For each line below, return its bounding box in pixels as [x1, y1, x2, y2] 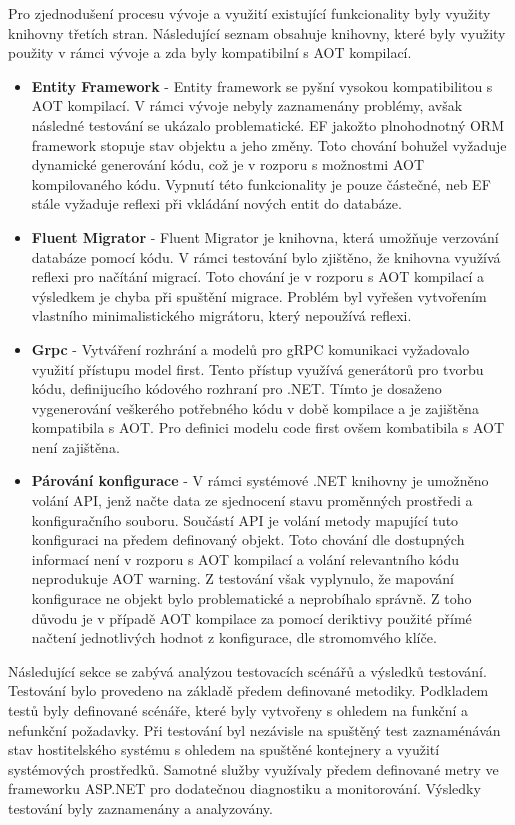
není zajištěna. [31, 436, 120, 457]
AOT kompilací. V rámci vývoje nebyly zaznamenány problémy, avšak [31, 95, 463, 116]
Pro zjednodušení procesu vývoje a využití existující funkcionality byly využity [8, 3, 491, 23]
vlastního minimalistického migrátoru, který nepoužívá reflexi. [31, 305, 412, 326]
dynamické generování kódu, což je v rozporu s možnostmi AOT [31, 154, 425, 175]
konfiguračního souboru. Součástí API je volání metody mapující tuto [31, 509, 459, 530]
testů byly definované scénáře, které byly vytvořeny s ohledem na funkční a [8, 700, 469, 720]
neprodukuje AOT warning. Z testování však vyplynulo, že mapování [31, 568, 455, 589]
